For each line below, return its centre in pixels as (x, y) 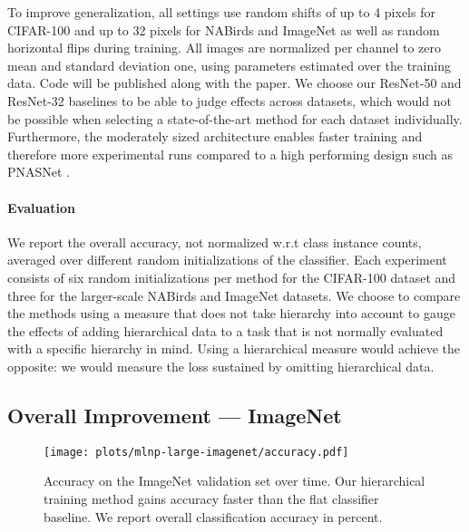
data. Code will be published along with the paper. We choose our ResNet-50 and (234, 83)
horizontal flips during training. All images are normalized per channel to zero (225, 48)
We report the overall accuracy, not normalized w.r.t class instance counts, (215, 242)
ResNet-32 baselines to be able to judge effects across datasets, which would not (230, 100)
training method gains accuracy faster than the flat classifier (211, 498)
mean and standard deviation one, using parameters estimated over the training (229, 65)
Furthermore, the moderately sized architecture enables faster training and (215, 136)
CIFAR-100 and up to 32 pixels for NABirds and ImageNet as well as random (224, 29)
